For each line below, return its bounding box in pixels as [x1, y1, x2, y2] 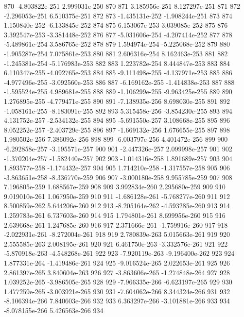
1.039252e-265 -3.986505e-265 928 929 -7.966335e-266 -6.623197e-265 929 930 [4, 277, 232, 287]
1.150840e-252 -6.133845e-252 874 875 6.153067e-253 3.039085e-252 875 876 [4, 20, 228, 30]
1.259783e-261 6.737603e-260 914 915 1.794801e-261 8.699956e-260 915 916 [4, 210, 226, 220]
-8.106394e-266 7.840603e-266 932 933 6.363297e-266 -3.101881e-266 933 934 [4, 296, 230, 306]
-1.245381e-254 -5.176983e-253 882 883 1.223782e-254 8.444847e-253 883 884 [4, 58, 230, 68]
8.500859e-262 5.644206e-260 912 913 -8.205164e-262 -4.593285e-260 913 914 [4, 200, 230, 211]
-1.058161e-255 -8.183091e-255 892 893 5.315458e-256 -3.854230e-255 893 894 [4, 105, 232, 116]
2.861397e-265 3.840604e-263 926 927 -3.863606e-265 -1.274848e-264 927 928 [4, 267, 230, 277]
